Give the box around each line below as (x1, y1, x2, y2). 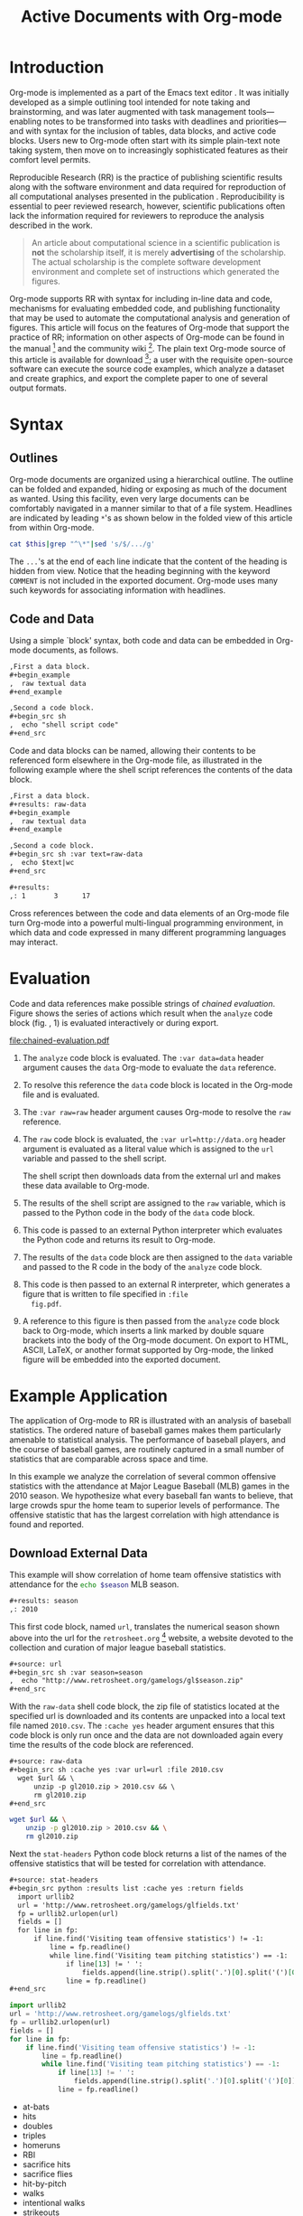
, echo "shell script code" (9, 720, 119, 729)
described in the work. (9, 220, 93, 230)
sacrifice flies (22, 2168, 74, 2179)
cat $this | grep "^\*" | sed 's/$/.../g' (9, 540, 155, 549)
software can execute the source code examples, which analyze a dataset (9, 363, 285, 374)
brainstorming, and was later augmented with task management (9, 106, 246, 117)
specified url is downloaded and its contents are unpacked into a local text (9, 1711, 286, 1722)
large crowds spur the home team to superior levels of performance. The (9, 1500, 280, 1511)
